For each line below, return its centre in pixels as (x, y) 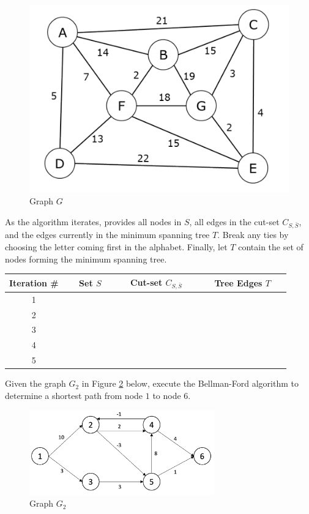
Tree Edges (238, 282)
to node (167, 395)
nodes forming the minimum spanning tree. (86, 259)
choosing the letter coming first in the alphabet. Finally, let (116, 247)
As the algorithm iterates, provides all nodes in (93, 221)
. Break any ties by (253, 235)
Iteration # (34, 282)
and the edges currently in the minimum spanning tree (107, 235)
